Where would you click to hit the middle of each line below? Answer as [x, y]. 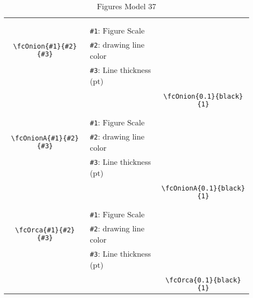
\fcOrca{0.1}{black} [203, 280]
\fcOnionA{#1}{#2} [45, 138]
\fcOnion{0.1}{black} [203, 96]
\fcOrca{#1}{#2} [45, 230]
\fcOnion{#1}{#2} [45, 46]
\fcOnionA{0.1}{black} [203, 188]
